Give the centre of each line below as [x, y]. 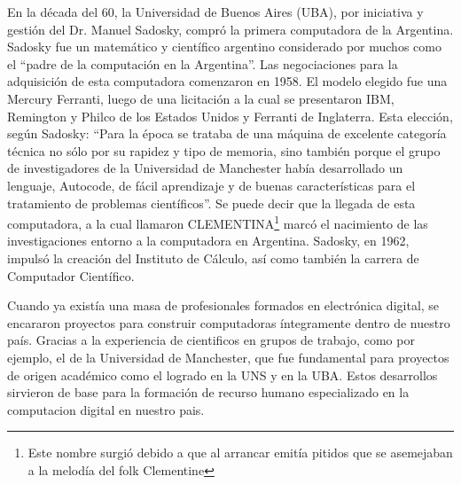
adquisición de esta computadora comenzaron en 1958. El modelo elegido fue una [227, 81]
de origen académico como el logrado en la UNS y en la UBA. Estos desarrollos [223, 375]
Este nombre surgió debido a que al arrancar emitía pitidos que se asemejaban [240, 453]
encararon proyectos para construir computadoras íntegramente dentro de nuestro [229, 322]
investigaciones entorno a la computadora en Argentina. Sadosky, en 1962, [208, 241]
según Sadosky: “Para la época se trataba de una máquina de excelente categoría [227, 133]
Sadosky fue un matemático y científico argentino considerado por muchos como [224, 47]
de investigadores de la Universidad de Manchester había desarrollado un [205, 168]
